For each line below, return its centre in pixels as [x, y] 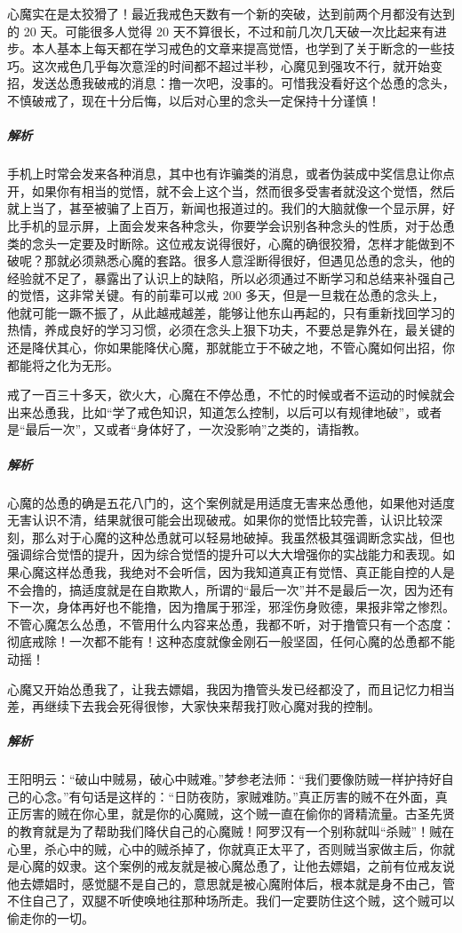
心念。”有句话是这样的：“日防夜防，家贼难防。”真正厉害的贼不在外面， [233, 796]
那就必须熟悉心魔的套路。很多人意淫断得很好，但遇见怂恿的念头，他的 [249, 261]
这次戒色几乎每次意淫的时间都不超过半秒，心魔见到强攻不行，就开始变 [237, 65]
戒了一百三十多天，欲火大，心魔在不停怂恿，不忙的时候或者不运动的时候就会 [231, 395]
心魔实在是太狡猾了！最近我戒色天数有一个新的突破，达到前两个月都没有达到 [231, 13]
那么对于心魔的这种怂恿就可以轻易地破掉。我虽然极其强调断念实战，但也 [243, 537]
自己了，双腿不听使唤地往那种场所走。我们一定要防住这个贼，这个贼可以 [243, 901]
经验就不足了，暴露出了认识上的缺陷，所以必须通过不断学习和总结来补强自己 [231, 277]
